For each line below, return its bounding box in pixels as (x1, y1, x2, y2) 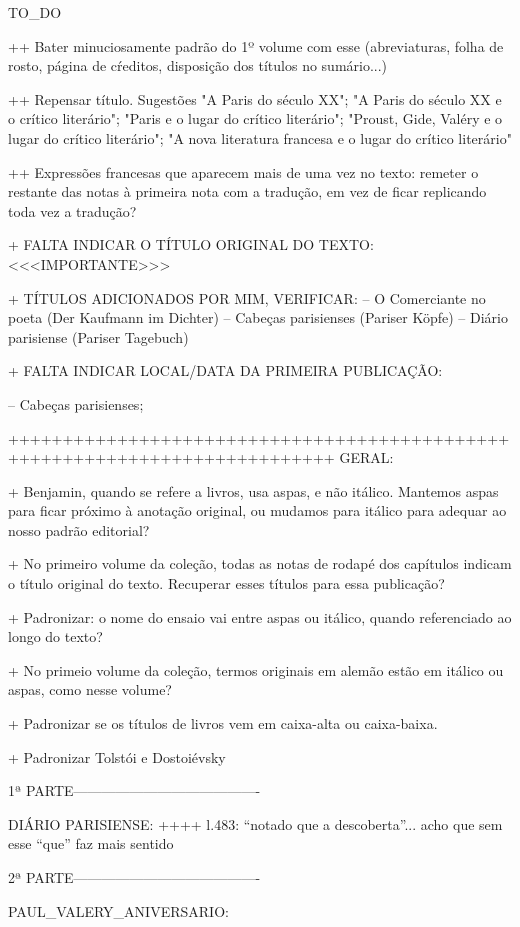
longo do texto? (8, 626, 103, 647)
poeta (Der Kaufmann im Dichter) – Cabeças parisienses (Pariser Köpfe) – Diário (8, 307, 508, 328)
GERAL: (339, 447, 394, 468)
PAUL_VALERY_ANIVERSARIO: (8, 900, 229, 921)
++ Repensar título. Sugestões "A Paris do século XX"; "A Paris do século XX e (8, 88, 502, 109)
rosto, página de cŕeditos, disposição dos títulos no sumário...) (8, 55, 388, 76)
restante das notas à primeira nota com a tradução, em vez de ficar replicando (8, 181, 487, 202)
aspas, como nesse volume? (8, 679, 172, 700)
